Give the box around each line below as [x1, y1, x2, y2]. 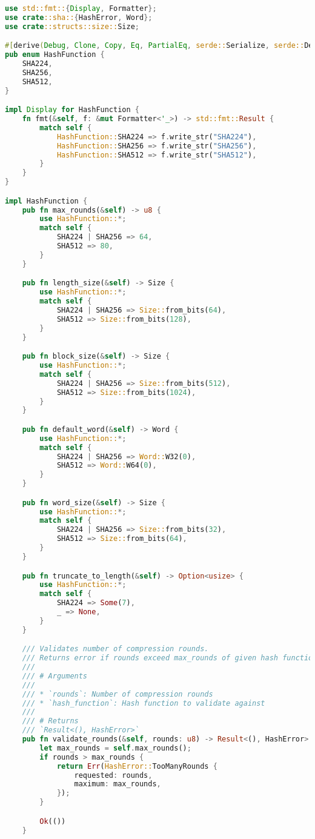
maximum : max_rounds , [74, 780, 161, 789]
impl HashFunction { [5, 196, 88, 205]
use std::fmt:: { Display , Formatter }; [5, 4, 157, 13]
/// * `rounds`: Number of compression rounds [22, 689, 213, 698]
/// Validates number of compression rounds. [22, 645, 209, 654]
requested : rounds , [74, 771, 153, 780]
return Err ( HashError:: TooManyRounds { [56, 761, 217, 771]
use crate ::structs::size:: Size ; [5, 22, 139, 31]
